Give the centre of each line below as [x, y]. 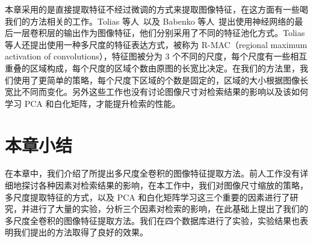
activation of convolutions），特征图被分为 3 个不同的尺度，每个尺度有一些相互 [156, 56]
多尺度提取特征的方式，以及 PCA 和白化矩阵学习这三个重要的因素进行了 [147, 197]
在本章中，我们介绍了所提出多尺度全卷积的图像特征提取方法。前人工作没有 [152, 173]
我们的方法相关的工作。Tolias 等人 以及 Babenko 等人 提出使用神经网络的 [150, 21]
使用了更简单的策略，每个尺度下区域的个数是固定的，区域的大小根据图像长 [160, 80]
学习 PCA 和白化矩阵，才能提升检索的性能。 [93, 103]
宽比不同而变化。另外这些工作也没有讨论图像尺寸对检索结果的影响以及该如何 [156, 92]
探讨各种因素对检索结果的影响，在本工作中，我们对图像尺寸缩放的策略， [165, 185]
